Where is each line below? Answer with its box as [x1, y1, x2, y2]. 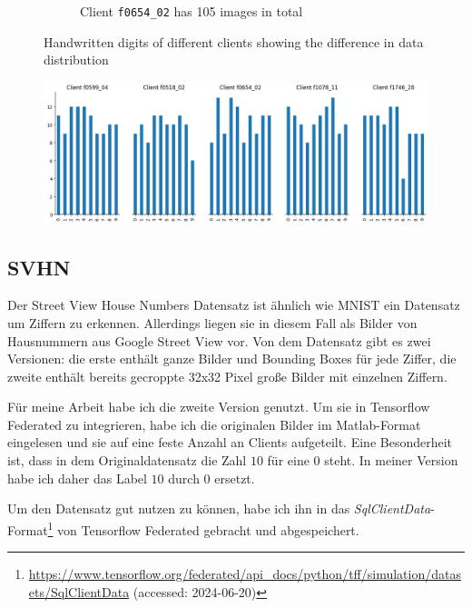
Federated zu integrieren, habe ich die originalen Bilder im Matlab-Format [7, 414, 421, 434]
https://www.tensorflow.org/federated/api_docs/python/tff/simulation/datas [28, 564, 461, 583]
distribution [44, 50, 109, 69]
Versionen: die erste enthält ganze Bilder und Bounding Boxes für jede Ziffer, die [7, 349, 457, 368]
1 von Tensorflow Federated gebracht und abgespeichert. [47, 517, 359, 539]
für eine [267, 451, 310, 470]
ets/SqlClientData [28, 582, 130, 601]
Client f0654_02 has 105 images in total [80, 2, 303, 20]
